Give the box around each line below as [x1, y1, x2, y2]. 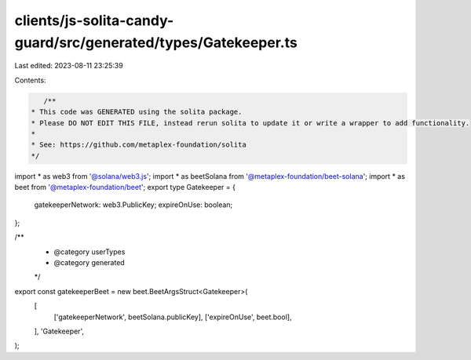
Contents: [14, 75, 46, 85]
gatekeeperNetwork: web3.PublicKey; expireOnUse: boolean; [34, 200, 233, 209]
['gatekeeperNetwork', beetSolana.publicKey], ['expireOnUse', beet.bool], [53, 312, 292, 322]
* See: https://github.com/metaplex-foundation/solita [31, 140, 246, 149]
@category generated [53, 258, 125, 267]
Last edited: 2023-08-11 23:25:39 [14, 61, 123, 71]
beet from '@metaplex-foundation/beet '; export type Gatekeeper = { [14, 183, 235, 192]
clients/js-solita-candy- [14, 12, 174, 29]
